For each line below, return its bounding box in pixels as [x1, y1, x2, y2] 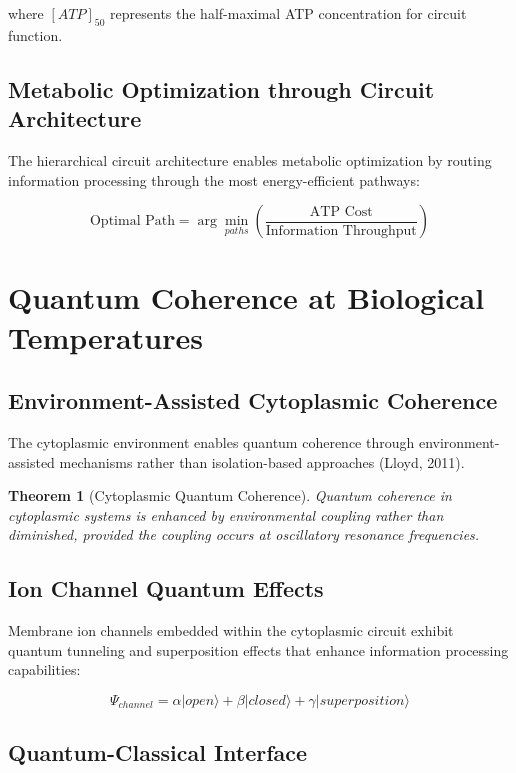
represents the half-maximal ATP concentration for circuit [110, 3, 467, 23]
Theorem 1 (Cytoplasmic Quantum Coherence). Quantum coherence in [8, 485, 452, 506]
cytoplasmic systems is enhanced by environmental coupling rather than [8, 504, 444, 525]
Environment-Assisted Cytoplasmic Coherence [8, 385, 498, 416]
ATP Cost [309, 204, 373, 219]
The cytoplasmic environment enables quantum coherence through [8, 431, 415, 452]
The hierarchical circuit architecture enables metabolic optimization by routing [8, 149, 492, 170]
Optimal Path [89, 214, 175, 229]
